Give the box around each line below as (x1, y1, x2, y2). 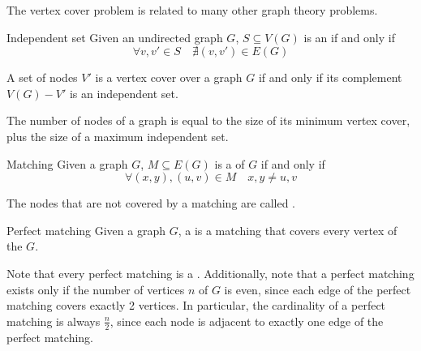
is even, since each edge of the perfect (224, 280, 411, 297)
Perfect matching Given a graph (6, 221, 165, 238)
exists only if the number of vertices (6, 280, 185, 297)
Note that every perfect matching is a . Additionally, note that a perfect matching (6, 264, 415, 281)
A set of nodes (6, 69, 78, 86)
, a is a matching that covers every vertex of (178, 221, 397, 238)
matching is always (6, 312, 101, 329)
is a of (214, 155, 245, 172)
